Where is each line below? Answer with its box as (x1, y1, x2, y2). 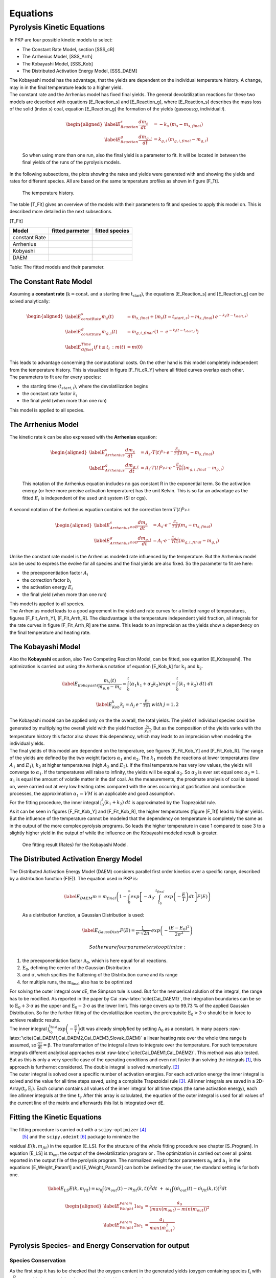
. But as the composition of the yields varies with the (151, 725, 261, 731)
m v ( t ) (103, 677, 117, 684)
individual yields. (9, 740, 45, 746)
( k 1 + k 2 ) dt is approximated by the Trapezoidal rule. (104, 799, 217, 807)
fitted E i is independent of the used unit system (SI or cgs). (22, 495, 148, 502)
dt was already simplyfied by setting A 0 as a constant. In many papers (80, 1025, 228, 1033)
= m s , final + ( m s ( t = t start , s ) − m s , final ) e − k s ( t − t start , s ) (127, 312, 248, 321)
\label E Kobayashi (61, 681, 99, 688)
